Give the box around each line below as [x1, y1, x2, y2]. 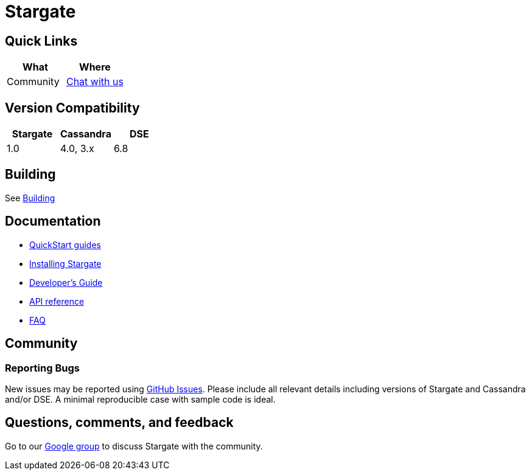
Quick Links [5, 33, 78, 49]
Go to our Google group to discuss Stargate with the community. [5, 440, 263, 451]
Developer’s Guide [29, 277, 103, 288]
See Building [5, 192, 55, 203]
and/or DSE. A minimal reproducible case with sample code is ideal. [5, 394, 276, 404]
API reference [29, 296, 85, 307]
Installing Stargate [29, 258, 102, 269]
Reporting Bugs [5, 361, 80, 374]
